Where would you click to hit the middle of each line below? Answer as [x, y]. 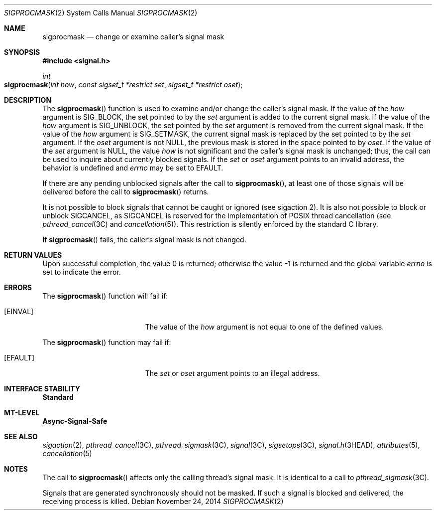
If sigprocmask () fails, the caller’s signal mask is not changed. [144, 240]
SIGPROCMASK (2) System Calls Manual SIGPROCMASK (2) [101, 13]
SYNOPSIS [22, 52]
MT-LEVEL [22, 413]
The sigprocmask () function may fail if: [107, 342]
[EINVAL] [19, 311]
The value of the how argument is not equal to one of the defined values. [265, 327]
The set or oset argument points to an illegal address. [232, 373]
